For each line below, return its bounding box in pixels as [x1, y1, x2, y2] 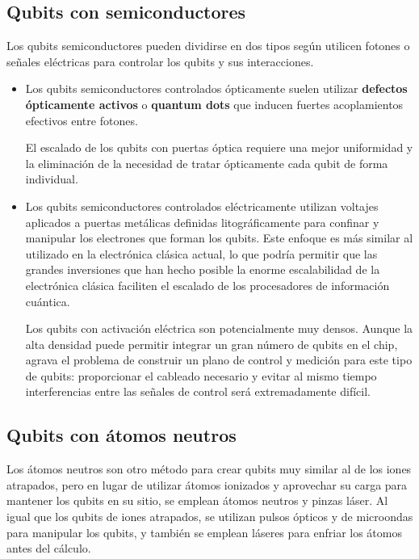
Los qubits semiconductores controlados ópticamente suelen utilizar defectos [25, 80, 408, 97]
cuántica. [25, 292, 70, 309]
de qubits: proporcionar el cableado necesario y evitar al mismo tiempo [25, 367, 377, 384]
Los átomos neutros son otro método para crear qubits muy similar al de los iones [6, 460, 412, 477]
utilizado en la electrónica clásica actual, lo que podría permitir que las [25, 245, 378, 262]
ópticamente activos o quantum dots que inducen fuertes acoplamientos [25, 95, 404, 112]
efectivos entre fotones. [25, 111, 138, 128]
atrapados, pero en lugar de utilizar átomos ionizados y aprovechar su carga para [6, 476, 408, 493]
